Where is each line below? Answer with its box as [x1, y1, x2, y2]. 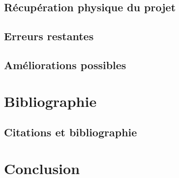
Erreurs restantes [4, 28, 94, 44]
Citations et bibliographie [4, 125, 137, 140]
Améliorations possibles [4, 57, 126, 72]
